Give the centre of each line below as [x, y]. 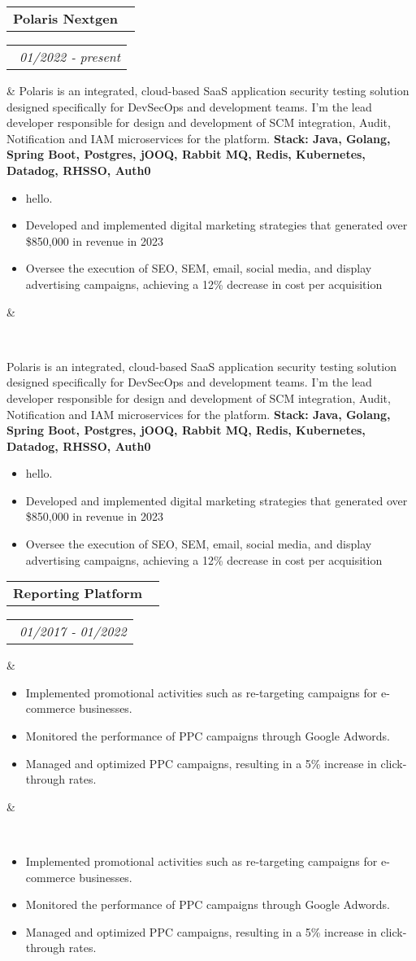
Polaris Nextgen [65, 18]
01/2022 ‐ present [70, 57]
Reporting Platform [78, 593]
